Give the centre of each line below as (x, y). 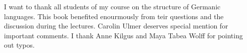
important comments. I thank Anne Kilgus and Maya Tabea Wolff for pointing (123, 35)
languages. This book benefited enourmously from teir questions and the (114, 16)
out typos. (19, 45)
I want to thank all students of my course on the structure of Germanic (112, 6)
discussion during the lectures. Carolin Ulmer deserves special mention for (116, 26)
